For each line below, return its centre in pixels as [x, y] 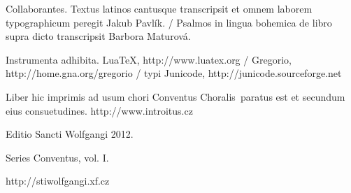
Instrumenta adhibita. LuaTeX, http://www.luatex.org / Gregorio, [149, 59]
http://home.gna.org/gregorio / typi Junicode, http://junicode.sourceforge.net [174, 73]
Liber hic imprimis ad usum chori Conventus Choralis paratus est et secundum [175, 96]
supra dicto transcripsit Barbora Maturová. [98, 36]
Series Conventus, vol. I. [57, 157]
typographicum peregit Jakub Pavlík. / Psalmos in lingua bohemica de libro [169, 22]
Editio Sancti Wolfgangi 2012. [70, 134]
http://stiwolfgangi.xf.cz [58, 181]
